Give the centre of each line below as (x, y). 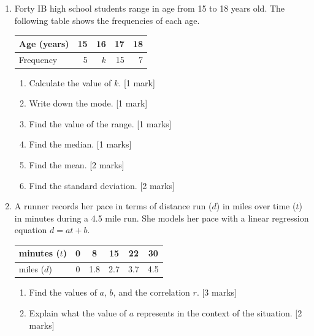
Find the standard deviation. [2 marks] (102, 185)
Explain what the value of (78, 313)
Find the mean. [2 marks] (77, 165)
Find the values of (63, 292)
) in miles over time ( (256, 206)
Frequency (38, 59)
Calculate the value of (70, 82)
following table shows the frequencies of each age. (107, 20)
